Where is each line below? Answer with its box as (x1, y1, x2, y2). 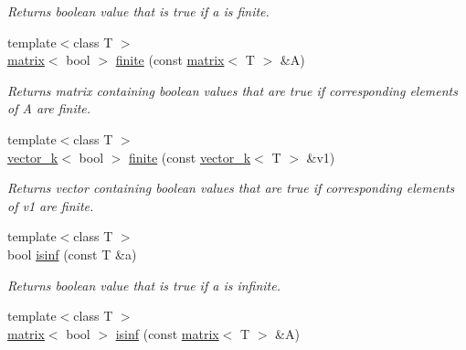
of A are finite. (7, 99, 91, 118)
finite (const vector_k (129, 147, 251, 166)
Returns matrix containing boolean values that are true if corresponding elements (7, 80, 458, 100)
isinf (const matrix (115, 323, 219, 343)
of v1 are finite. (7, 196, 94, 215)
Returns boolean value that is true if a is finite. (7, 2, 270, 20)
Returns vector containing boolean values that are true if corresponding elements (7, 178, 455, 197)
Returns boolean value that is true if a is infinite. (7, 275, 281, 294)
